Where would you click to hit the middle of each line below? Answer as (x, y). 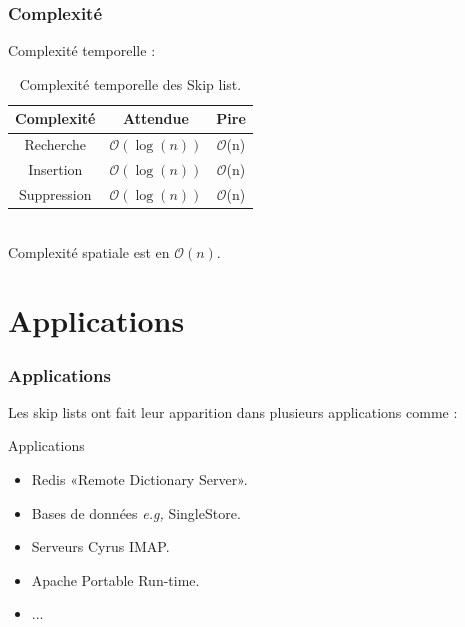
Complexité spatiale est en (89, 251)
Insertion (55, 169)
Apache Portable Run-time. (115, 579)
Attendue (155, 118)
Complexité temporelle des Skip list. (130, 83)
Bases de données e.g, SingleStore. (136, 512)
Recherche (55, 144)
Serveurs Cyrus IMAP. (100, 546)
